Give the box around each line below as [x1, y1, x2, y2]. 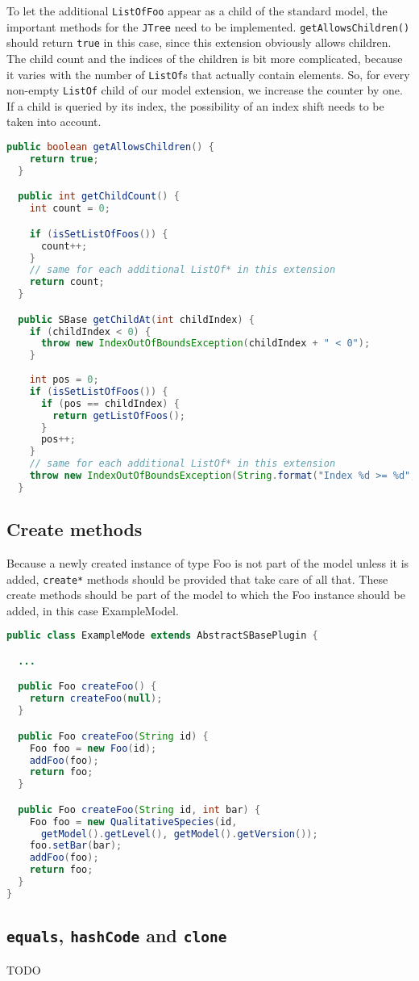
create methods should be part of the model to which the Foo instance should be [6, 586, 405, 603]
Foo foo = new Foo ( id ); [29, 742, 157, 754]
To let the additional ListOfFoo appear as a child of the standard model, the [6, 2, 388, 19]
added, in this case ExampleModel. [6, 602, 179, 618]
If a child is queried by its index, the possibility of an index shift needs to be [6, 97, 384, 114]
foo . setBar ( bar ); [29, 840, 122, 852]
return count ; [29, 276, 105, 288]
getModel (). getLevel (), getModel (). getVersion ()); [40, 828, 318, 840]
